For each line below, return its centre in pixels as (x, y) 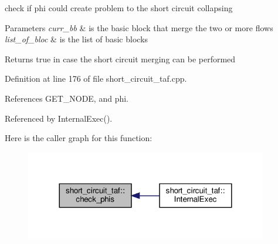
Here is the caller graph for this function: (79, 138)
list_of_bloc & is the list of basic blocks (77, 39)
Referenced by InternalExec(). (59, 118)
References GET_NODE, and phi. (67, 98)
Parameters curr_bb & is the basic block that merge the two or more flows (139, 27)
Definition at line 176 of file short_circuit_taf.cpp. (96, 78)
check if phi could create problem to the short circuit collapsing (119, 8)
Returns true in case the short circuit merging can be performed (120, 59)
